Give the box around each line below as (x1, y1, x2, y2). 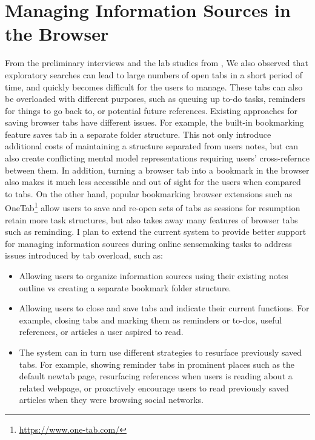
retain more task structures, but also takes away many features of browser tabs (5, 213, 298, 226)
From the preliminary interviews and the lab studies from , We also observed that (5, 56, 308, 69)
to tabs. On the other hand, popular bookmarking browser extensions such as (5, 187, 293, 200)
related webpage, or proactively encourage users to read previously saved (19, 381, 289, 394)
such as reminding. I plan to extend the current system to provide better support (5, 225, 307, 238)
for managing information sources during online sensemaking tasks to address (5, 237, 292, 249)
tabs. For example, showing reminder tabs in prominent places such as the (19, 357, 295, 370)
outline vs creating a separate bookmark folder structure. (19, 281, 231, 294)
